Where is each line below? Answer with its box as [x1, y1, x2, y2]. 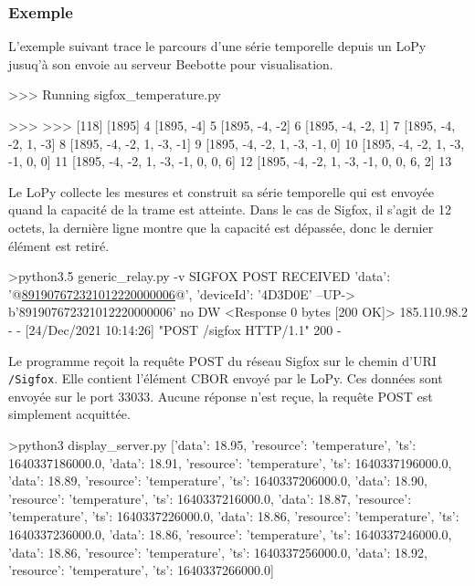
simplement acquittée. [8, 404, 131, 424]
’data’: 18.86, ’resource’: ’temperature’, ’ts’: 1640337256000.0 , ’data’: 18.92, [8, 542, 427, 561]
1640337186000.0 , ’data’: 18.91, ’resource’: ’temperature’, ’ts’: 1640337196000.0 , [8, 453, 452, 472]
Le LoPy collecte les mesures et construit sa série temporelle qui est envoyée [8, 182, 434, 201]
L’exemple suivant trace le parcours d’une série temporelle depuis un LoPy [8, 37, 427, 56]
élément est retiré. [8, 235, 110, 255]
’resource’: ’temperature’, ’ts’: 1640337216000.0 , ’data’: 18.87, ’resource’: [8, 488, 412, 508]
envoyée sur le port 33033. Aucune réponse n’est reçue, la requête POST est [8, 386, 433, 405]
